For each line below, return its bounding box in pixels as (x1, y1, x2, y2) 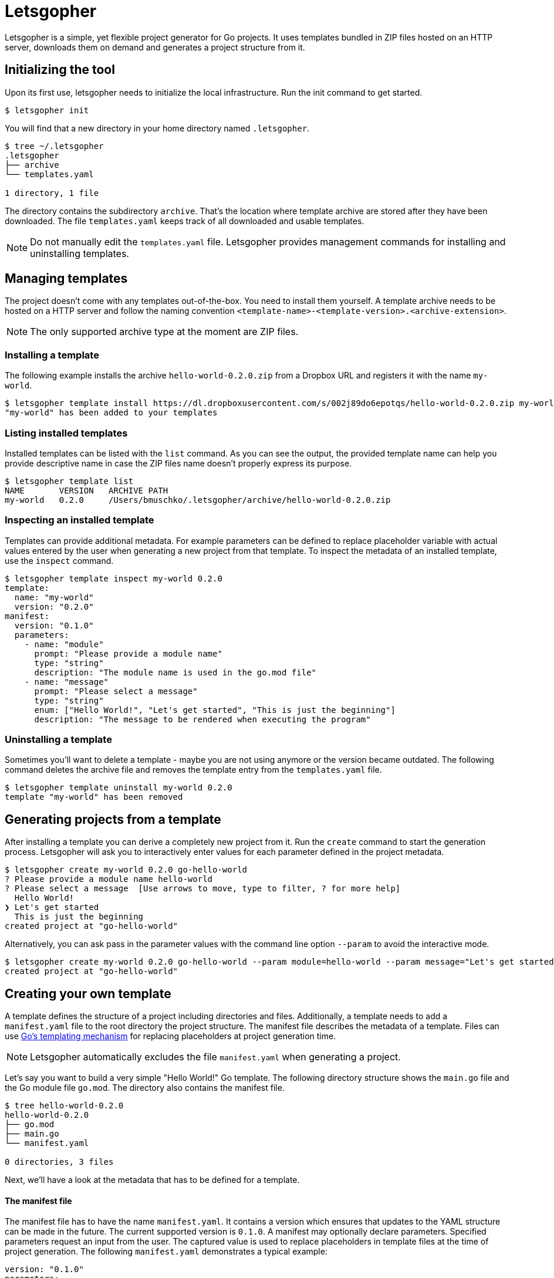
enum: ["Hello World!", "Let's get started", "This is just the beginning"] (34, 705, 396, 715)
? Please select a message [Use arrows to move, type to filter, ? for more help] (5, 884, 401, 894)
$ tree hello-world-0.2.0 (5, 1101, 124, 1111)
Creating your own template (5, 986, 171, 1001)
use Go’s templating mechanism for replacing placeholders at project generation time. (5, 1031, 336, 1042)
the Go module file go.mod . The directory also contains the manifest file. (5, 1083, 285, 1093)
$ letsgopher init (5, 105, 89, 115)
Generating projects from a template (5, 812, 221, 827)
